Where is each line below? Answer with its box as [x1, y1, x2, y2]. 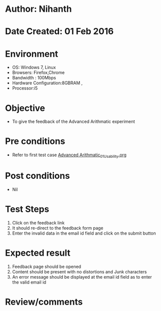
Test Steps [5, 204, 50, 215]
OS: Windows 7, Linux [12, 65, 56, 71]
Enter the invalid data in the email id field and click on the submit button [12, 230, 156, 236]
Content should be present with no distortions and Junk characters [12, 268, 147, 275]
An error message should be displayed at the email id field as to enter [12, 274, 152, 280]
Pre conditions [5, 136, 65, 147]
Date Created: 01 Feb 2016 [5, 26, 114, 37]
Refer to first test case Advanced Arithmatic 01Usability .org [12, 152, 127, 159]
